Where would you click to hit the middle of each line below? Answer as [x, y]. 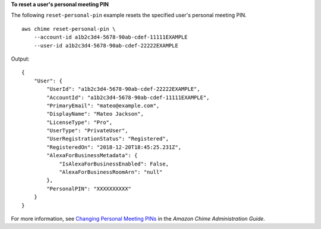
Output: [20, 59]
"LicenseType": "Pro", [80, 122]
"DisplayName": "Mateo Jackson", [95, 114]
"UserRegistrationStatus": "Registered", [108, 139]
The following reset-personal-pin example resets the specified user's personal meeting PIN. [129, 15]
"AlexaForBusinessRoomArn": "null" [111, 172]
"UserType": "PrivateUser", [87, 131]
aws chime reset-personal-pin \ [69, 29]
